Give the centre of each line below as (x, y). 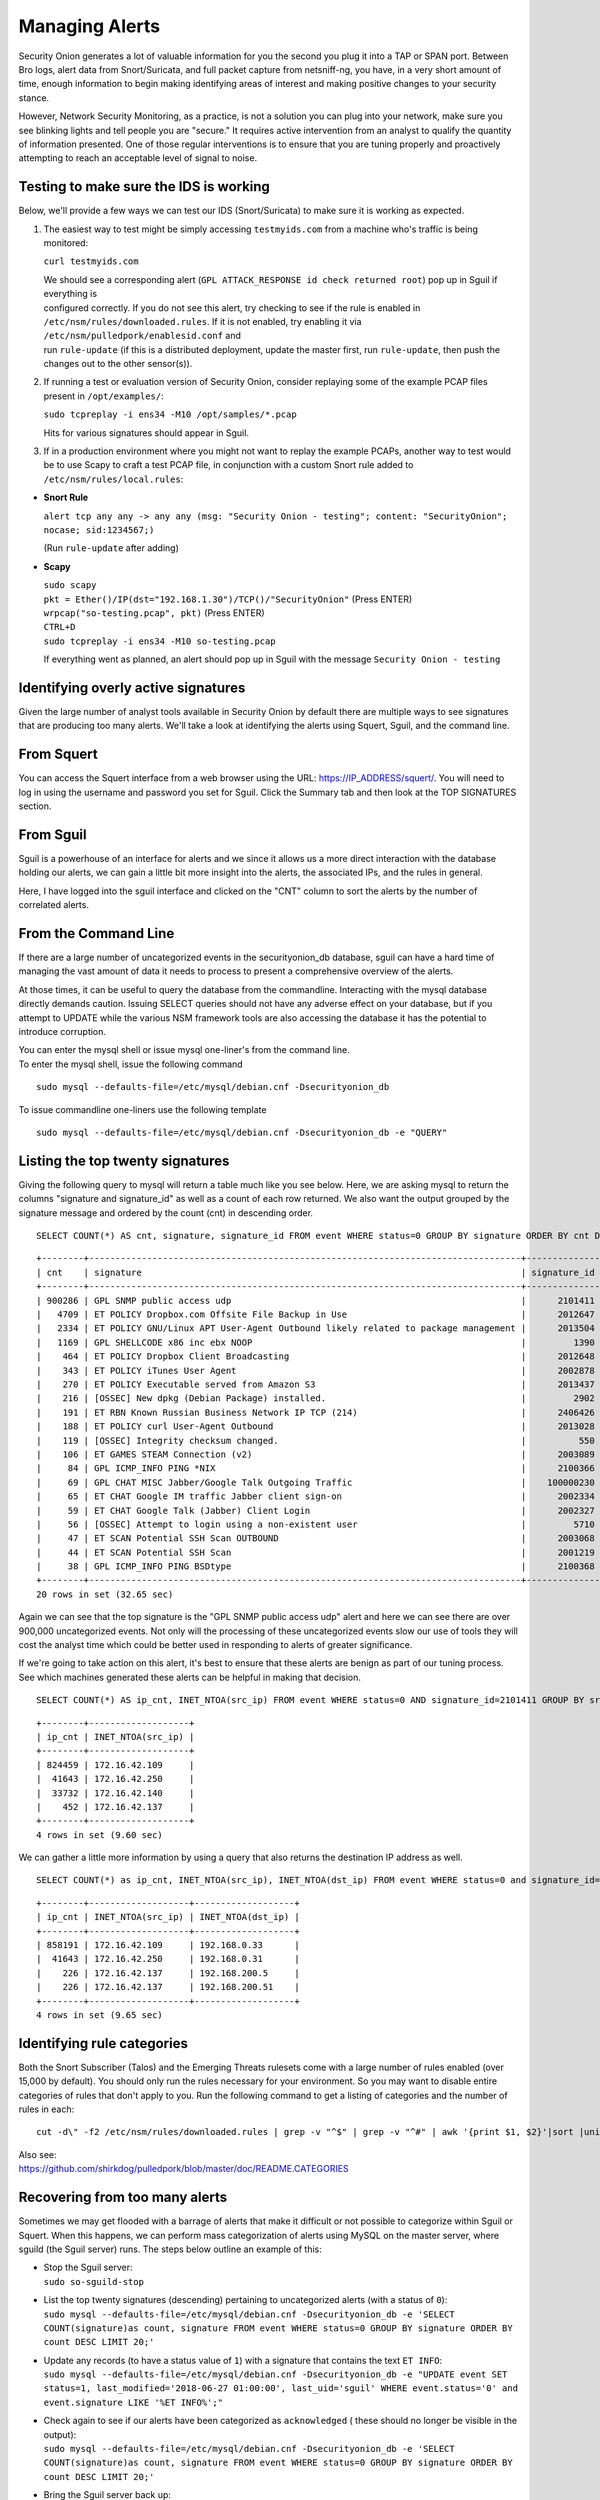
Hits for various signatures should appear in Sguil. (146, 432)
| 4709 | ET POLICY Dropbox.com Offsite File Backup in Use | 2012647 (315, 1314)
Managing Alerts (89, 26)
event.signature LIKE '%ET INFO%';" (133, 2402)
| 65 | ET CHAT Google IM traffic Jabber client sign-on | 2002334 (315, 1496)
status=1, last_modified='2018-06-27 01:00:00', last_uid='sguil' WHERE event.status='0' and (281, 2388)
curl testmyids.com (91, 261)
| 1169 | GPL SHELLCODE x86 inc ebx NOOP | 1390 (315, 1342)
